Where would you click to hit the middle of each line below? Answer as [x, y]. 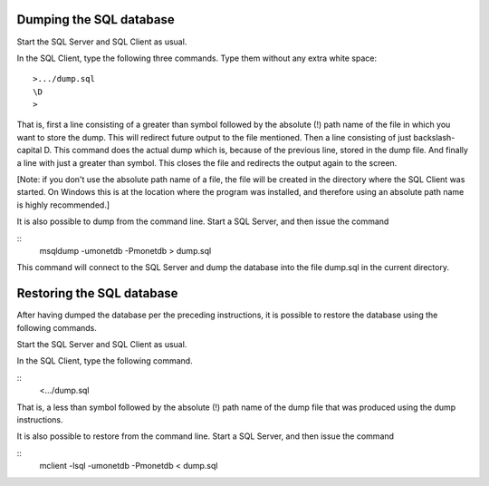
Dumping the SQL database [96, 19]
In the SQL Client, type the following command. [105, 361]
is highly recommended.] [63, 205]
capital [29, 151]
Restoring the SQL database [97, 293]
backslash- [434, 137]
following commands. [57, 327]
